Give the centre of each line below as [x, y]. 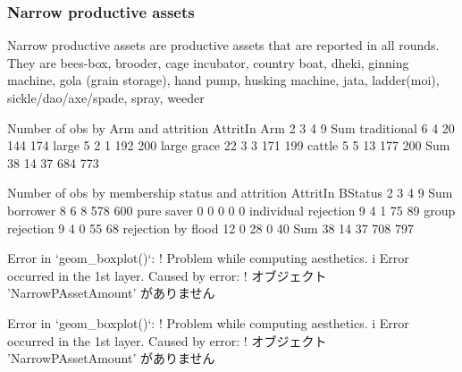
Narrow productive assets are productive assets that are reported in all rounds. [223, 45]
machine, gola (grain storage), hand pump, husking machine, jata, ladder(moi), [223, 80]
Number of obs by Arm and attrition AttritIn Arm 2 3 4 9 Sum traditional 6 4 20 [231, 127]
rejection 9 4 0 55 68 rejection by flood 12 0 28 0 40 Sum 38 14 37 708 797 [211, 228]
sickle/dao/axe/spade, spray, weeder [106, 97]
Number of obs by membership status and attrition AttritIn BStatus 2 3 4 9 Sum [230, 193]
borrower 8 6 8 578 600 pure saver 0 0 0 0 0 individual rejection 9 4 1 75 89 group [231, 210]
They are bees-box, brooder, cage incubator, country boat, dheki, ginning [208, 62]
